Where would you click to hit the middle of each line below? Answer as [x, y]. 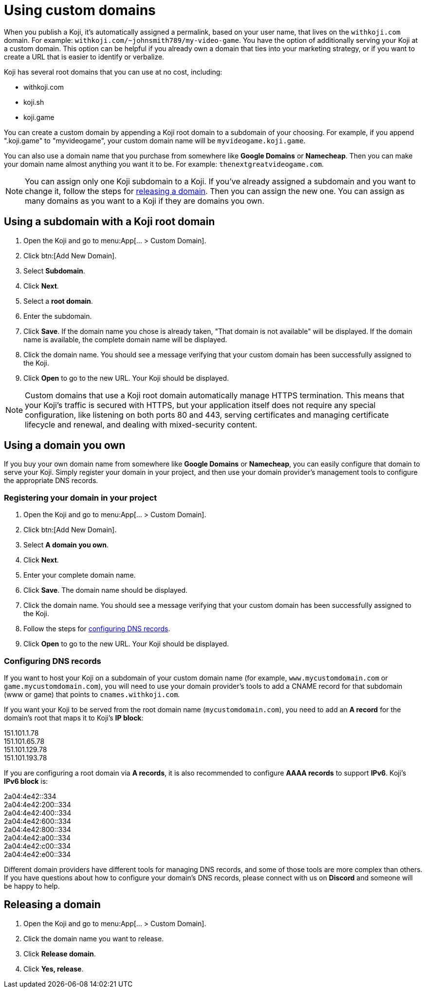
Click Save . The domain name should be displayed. [106, 590]
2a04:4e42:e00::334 [37, 854]
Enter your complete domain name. [80, 575]
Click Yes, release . [54, 969]
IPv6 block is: [26, 781]
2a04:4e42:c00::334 [37, 846]
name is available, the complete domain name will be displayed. [125, 339]
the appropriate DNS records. [51, 481]
